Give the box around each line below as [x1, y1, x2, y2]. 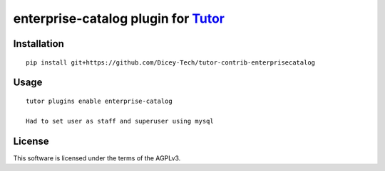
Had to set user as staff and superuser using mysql [26, 117, 214, 125]
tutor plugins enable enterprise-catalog [26, 96, 173, 105]
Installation [13, 38, 64, 50]
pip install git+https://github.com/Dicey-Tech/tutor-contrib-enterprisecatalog [26, 58, 316, 67]
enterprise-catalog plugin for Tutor [13, 11, 225, 26]
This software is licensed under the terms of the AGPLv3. [13, 153, 181, 162]
